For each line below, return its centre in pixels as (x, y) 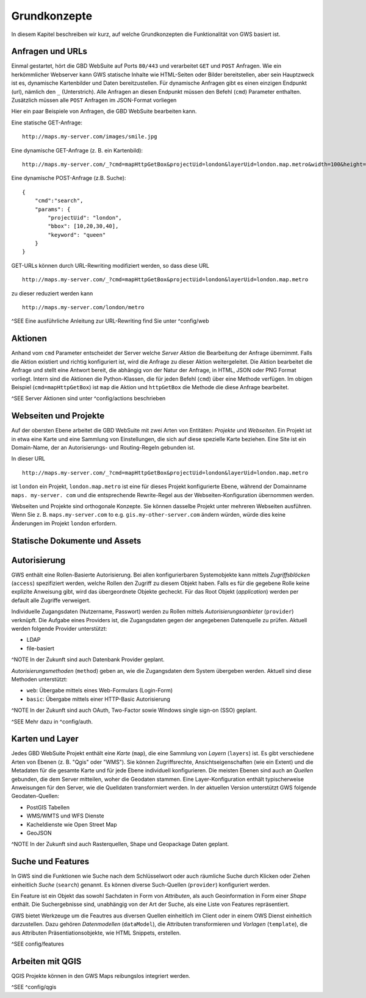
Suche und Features (50, 862)
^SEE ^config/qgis (34, 987)
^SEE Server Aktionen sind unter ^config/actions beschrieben (88, 398)
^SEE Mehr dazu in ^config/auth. (52, 721)
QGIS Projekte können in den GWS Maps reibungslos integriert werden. (101, 975)
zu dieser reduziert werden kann (52, 293)
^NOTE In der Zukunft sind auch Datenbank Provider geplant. (88, 659)
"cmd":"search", (59, 201)
